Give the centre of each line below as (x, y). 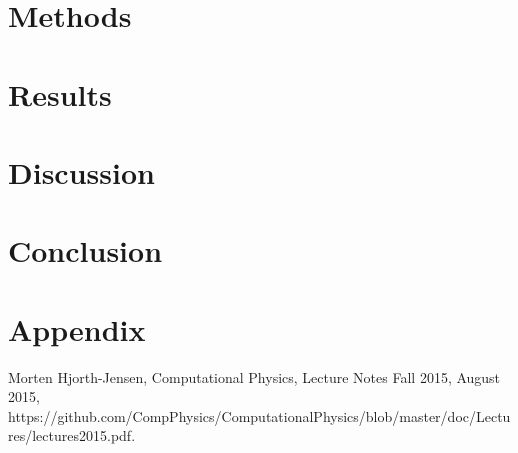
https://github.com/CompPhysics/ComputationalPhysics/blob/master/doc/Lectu (259, 415)
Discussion (81, 171)
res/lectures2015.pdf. (72, 435)
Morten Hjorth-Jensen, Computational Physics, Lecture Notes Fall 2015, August (254, 376)
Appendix (77, 328)
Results (60, 93)
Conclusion (85, 250)
